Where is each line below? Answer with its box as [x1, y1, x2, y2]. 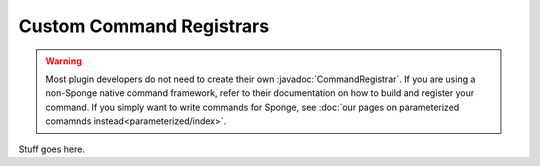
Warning [45, 55, 82, 67]
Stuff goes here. [18, 143, 85, 155]
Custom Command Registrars [18, 15, 270, 37]
